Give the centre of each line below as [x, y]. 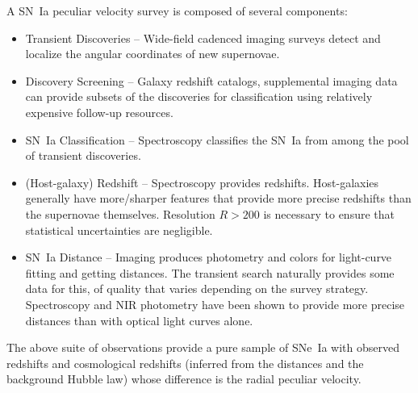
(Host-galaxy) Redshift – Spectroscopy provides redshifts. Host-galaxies [202, 182]
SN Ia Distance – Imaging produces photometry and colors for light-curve [209, 257]
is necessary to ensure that [329, 213]
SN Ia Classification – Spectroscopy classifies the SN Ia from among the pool [217, 139]
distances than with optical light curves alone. [139, 320]
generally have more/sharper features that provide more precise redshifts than [218, 198]
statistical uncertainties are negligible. [119, 230]
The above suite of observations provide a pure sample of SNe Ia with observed [203, 347]
